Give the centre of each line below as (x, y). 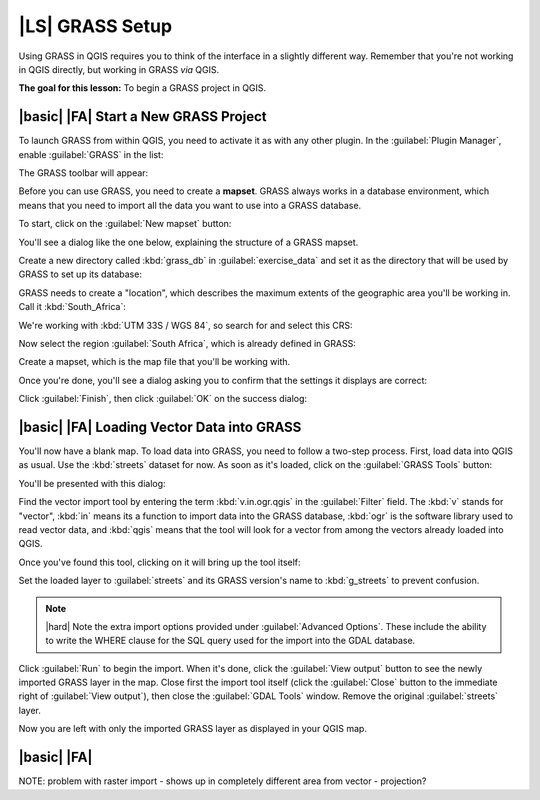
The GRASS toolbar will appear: (83, 173)
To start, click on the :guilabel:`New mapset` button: (125, 224)
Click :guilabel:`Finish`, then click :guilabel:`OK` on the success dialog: (163, 399)
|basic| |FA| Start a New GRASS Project (142, 116)
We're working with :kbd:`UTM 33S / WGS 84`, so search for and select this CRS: (185, 325)
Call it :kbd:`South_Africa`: (72, 307)
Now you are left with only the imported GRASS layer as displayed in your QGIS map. (192, 729)
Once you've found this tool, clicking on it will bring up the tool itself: (159, 562)
